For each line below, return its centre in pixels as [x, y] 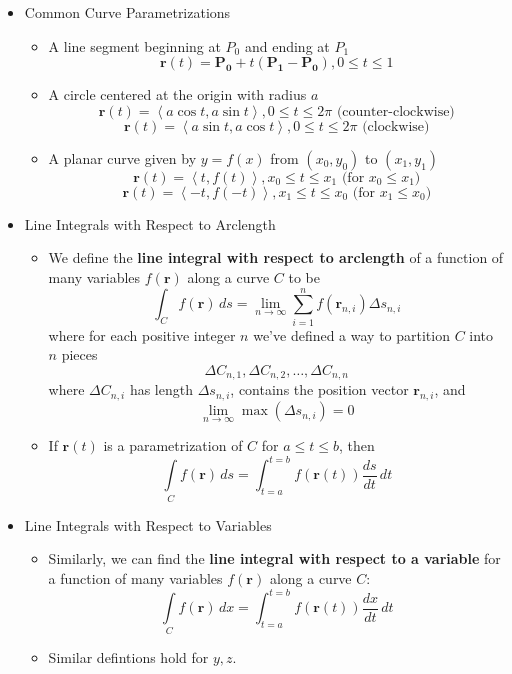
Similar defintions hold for [128, 657]
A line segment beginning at [134, 45]
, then [357, 445]
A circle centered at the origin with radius [177, 94]
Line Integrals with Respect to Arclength [150, 223]
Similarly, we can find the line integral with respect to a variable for [274, 558]
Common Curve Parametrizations [127, 12]
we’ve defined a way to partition [351, 334]
